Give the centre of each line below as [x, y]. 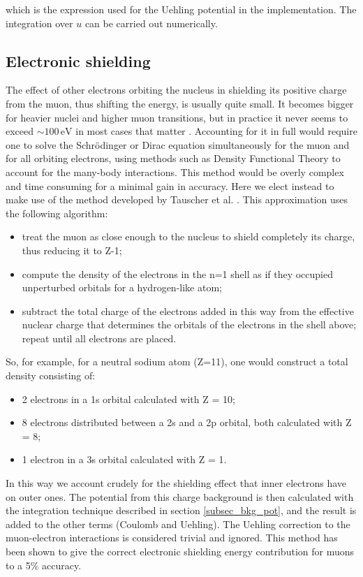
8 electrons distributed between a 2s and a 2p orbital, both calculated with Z [187, 422]
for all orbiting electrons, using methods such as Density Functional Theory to [173, 158]
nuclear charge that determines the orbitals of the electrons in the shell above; [189, 324]
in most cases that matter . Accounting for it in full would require [216, 131]
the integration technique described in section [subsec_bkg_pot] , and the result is [181, 510]
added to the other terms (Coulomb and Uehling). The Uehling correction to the [178, 524]
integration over [39, 23]
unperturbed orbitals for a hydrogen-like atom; [122, 287]
